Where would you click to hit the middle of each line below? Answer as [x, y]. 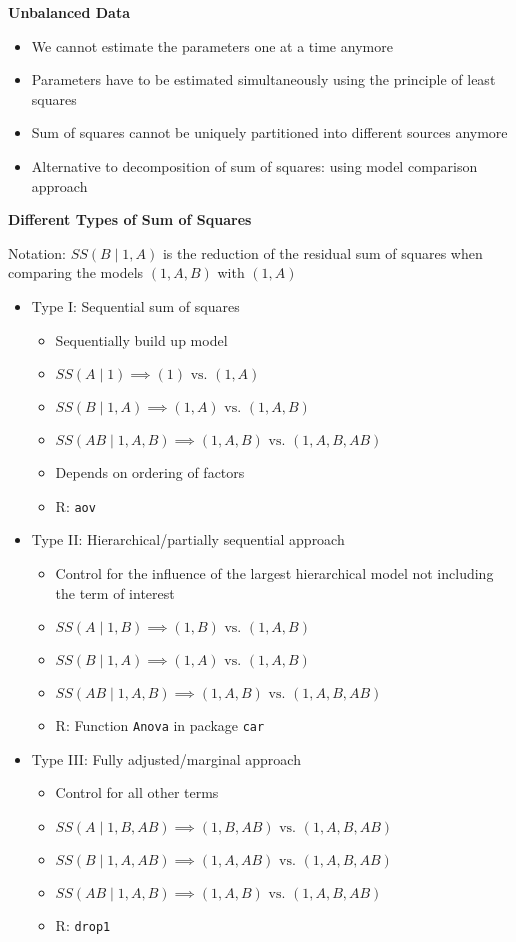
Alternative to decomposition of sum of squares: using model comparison [254, 165]
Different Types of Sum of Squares [130, 219]
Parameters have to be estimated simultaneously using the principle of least [263, 79]
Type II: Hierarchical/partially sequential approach [188, 539]
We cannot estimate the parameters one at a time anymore [212, 45]
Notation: [37, 252]
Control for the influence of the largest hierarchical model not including [274, 572]
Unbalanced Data [69, 12]
